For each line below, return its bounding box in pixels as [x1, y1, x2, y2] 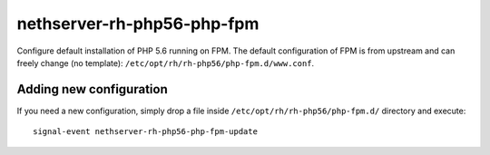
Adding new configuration [16, 82, 168, 97]
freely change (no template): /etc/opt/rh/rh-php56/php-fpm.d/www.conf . [16, 57, 315, 68]
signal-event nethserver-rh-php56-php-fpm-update [33, 127, 259, 137]
